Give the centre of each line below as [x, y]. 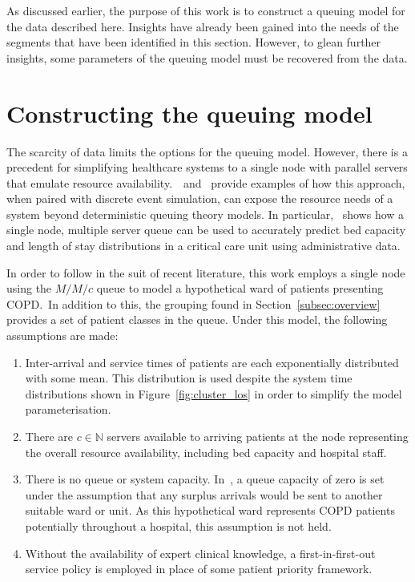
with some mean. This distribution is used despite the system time [189, 378]
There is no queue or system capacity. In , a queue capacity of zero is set [205, 479]
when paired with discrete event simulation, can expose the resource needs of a [200, 198]
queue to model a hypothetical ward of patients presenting [240, 288]
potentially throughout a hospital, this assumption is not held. [178, 525]
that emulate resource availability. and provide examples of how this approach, [206, 182]
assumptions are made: [62, 335]
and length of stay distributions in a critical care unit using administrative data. [203, 246]
